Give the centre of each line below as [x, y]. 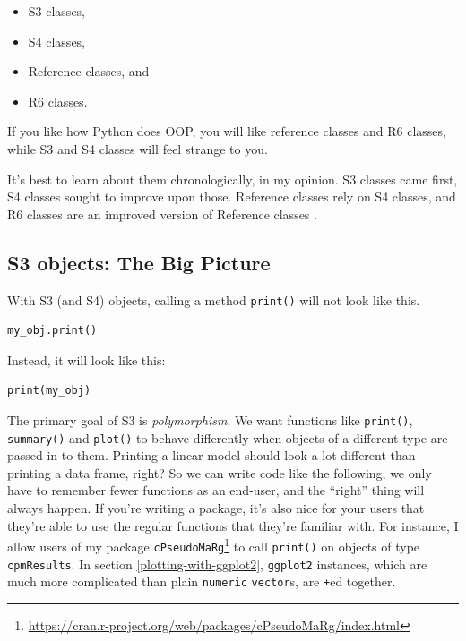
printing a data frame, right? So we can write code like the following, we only [220, 472]
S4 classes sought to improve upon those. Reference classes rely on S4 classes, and [232, 197]
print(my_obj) [49, 391]
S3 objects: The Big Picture [139, 262]
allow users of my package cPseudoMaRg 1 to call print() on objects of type [214, 545]
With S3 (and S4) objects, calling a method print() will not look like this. [214, 299]
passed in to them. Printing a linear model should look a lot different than [211, 455]
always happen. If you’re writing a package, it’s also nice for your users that [216, 508]
